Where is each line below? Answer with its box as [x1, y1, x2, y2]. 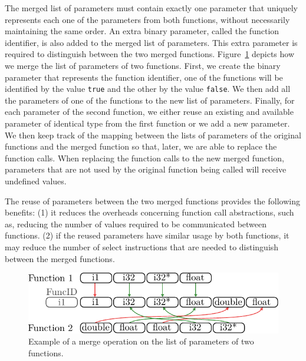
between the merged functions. [5, 252, 115, 264]
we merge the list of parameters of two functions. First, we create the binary [5, 59, 281, 71]
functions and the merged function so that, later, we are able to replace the [5, 140, 277, 153]
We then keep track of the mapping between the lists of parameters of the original [5, 128, 301, 141]
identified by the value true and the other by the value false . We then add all [5, 82, 291, 95]
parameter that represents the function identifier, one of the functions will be [5, 71, 283, 83]
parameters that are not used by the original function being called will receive [5, 163, 287, 175]
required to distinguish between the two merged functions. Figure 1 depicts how [5, 48, 295, 60]
